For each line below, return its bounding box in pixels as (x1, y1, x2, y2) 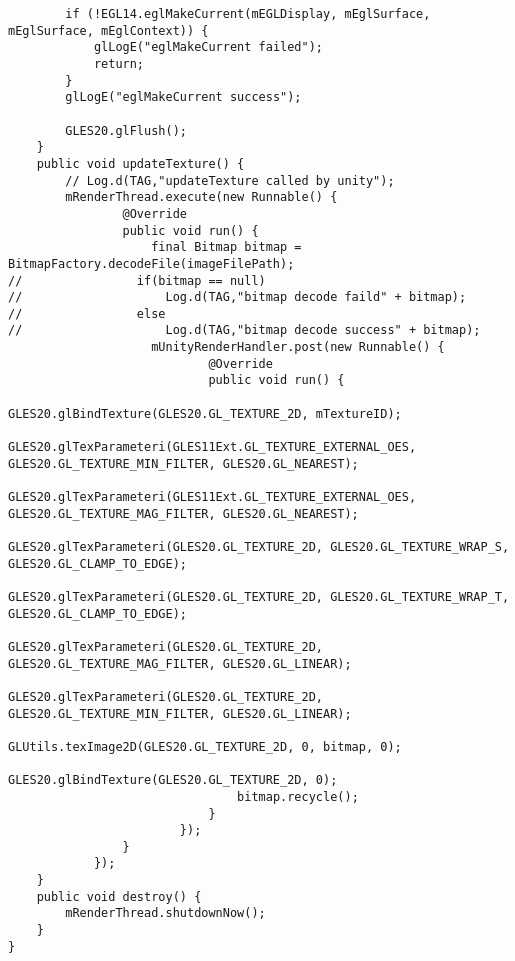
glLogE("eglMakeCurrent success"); (65, 90, 302, 105)
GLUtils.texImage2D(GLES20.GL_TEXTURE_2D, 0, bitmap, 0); (8, 739, 402, 754)
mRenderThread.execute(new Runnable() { (65, 190, 338, 205)
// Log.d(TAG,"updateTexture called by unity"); (65, 173, 395, 188)
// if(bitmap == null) (8, 273, 266, 288)
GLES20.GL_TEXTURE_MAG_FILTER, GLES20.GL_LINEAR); (8, 656, 352, 671)
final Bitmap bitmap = (151, 240, 302, 255)
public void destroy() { (36, 889, 202, 904)
